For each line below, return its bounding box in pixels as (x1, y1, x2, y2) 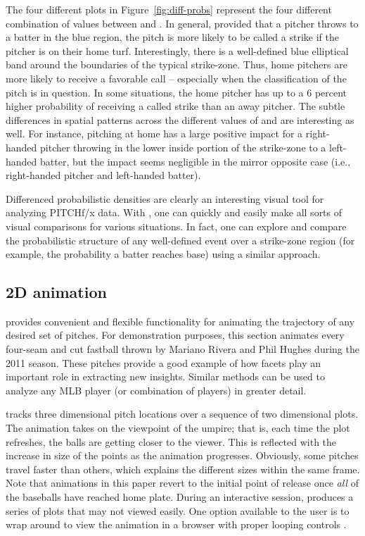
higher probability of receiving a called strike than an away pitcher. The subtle (6, 99, 345, 113)
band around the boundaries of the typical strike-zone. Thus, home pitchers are (6, 57, 347, 72)
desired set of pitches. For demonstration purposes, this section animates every (6, 328, 345, 342)
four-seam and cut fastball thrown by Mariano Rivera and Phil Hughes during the (6, 342, 359, 356)
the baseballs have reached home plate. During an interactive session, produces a (6, 490, 354, 504)
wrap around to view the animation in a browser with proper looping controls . (6, 517, 347, 532)
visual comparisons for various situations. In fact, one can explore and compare (6, 218, 347, 233)
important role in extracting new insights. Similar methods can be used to (6, 369, 325, 384)
